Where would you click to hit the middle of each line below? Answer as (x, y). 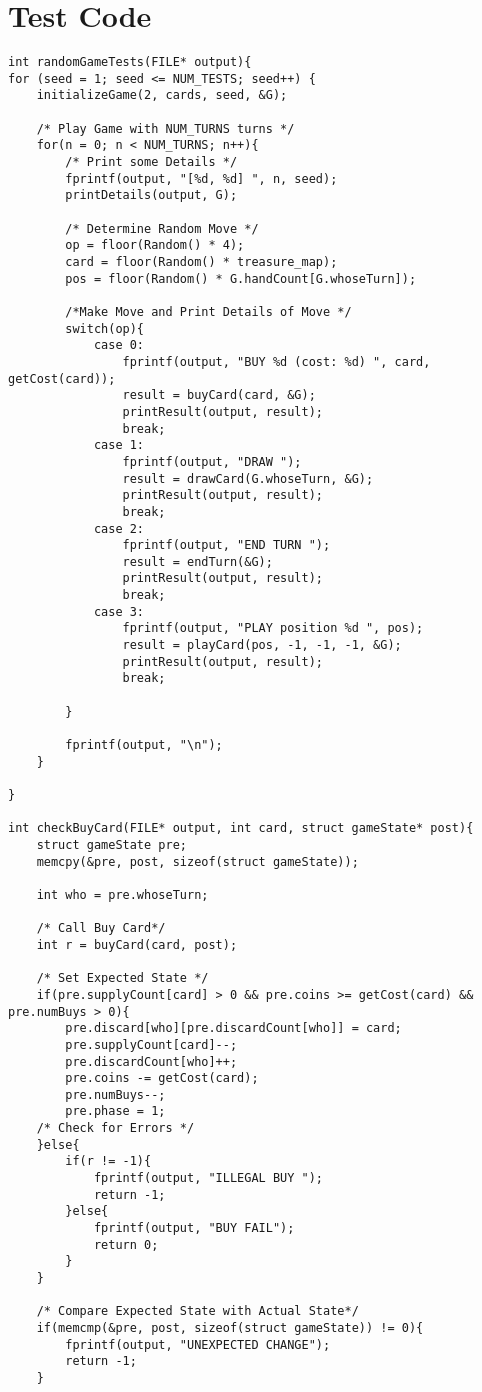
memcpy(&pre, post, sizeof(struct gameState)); (197, 861)
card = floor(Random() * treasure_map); (201, 262)
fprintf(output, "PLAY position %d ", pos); (273, 628)
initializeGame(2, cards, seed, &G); (162, 95)
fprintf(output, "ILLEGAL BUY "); (208, 1178)
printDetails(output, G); (151, 195)
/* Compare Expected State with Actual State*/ (197, 1311)
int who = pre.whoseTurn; (122, 894)
